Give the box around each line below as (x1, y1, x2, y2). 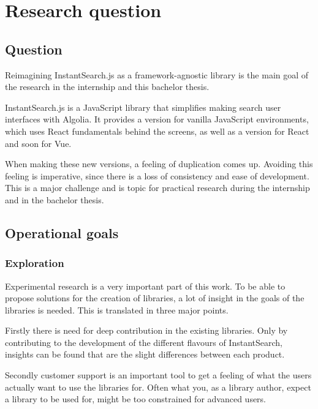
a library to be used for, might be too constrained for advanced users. (5, 392, 267, 405)
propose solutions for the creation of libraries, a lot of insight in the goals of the (5, 291, 305, 304)
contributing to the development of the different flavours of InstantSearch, (5, 336, 282, 348)
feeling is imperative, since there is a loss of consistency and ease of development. (5, 169, 309, 182)
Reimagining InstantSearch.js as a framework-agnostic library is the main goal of (5, 68, 309, 81)
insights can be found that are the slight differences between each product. (5, 348, 285, 361)
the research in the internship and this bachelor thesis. (5, 80, 210, 93)
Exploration (5, 255, 64, 271)
